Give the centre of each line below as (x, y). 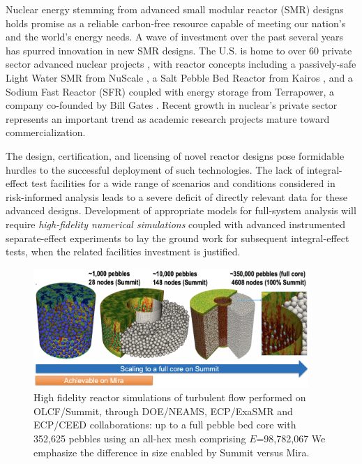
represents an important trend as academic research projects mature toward (168, 118)
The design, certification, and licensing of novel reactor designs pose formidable (175, 155)
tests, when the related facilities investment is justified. (123, 252)
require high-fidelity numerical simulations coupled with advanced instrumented (175, 224)
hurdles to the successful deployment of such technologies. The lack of (155, 169)
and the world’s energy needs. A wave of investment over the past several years (174, 37)
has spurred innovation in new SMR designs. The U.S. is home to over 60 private (179, 50)
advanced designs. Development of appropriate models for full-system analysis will (181, 210)
